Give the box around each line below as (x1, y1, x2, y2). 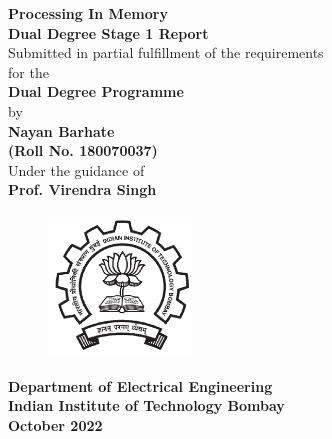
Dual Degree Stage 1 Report (8, 22, 209, 43)
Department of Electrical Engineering (8, 375, 273, 396)
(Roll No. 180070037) (8, 140, 158, 161)
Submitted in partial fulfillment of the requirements (8, 42, 324, 63)
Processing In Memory (8, 3, 168, 23)
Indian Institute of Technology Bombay (8, 395, 285, 416)
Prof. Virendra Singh (8, 179, 157, 200)
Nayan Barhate (8, 120, 115, 141)
